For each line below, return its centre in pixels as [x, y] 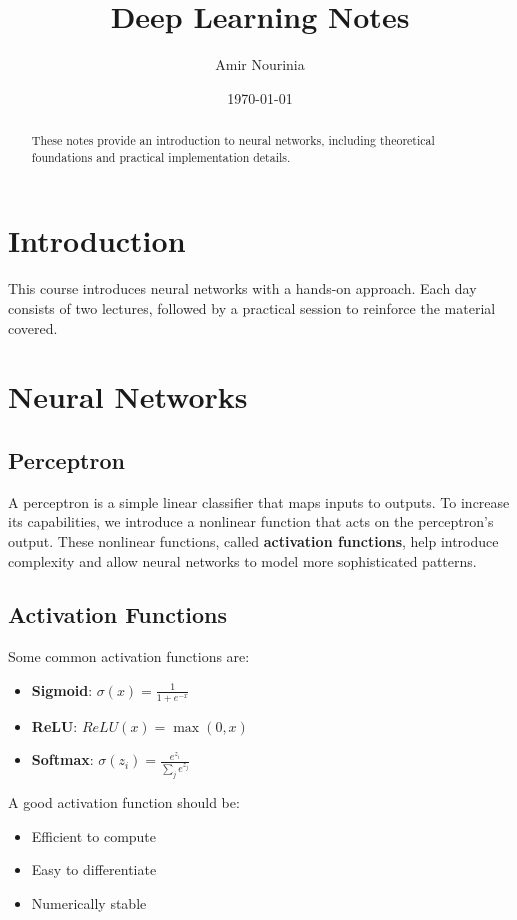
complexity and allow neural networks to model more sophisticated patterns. [242, 560]
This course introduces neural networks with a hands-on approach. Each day [242, 288]
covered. [33, 327]
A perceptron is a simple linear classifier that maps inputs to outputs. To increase [259, 501]
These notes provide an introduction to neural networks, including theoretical [233, 140]
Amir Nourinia [260, 64]
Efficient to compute [94, 835]
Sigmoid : [62, 689]
